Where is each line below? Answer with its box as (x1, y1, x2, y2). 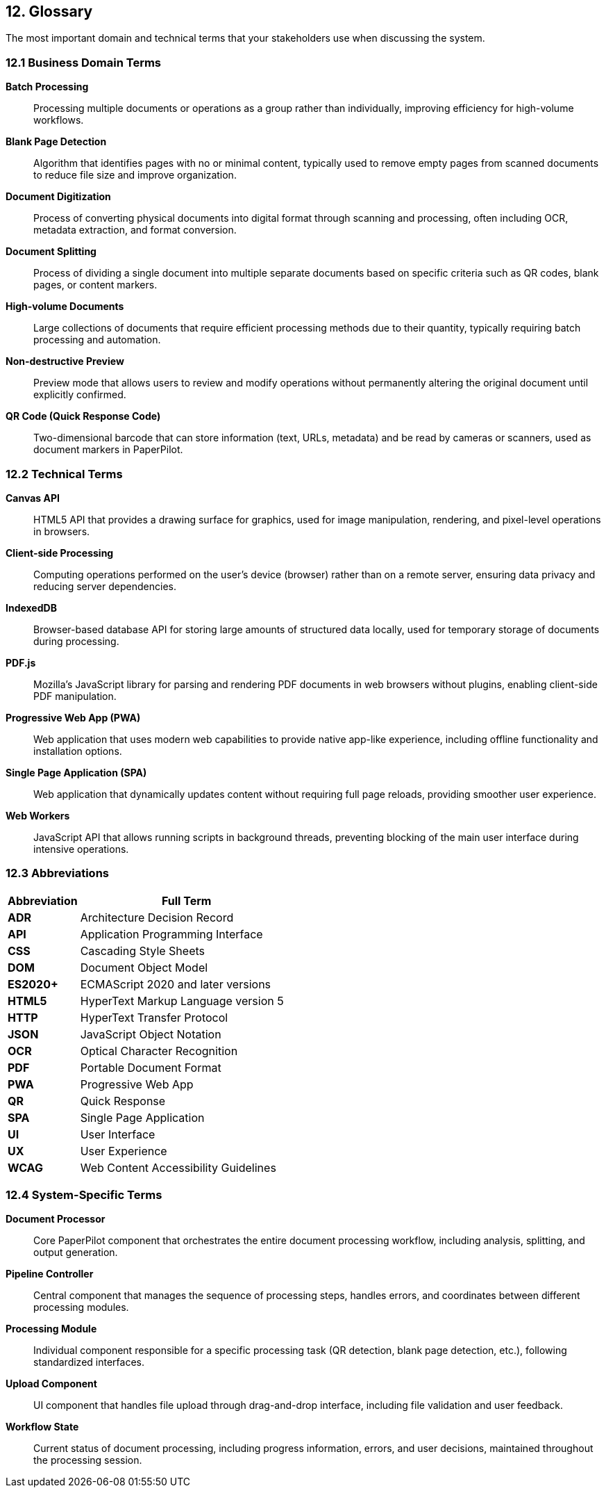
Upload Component (6, 1378, 97, 1390)
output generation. (33, 1246, 118, 1259)
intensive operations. (33, 842, 129, 855)
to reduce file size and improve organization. (33, 169, 237, 181)
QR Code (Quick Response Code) (6, 410, 161, 423)
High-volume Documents (6, 300, 124, 313)
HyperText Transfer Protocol (80, 1010, 228, 1025)
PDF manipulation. (33, 690, 117, 702)
